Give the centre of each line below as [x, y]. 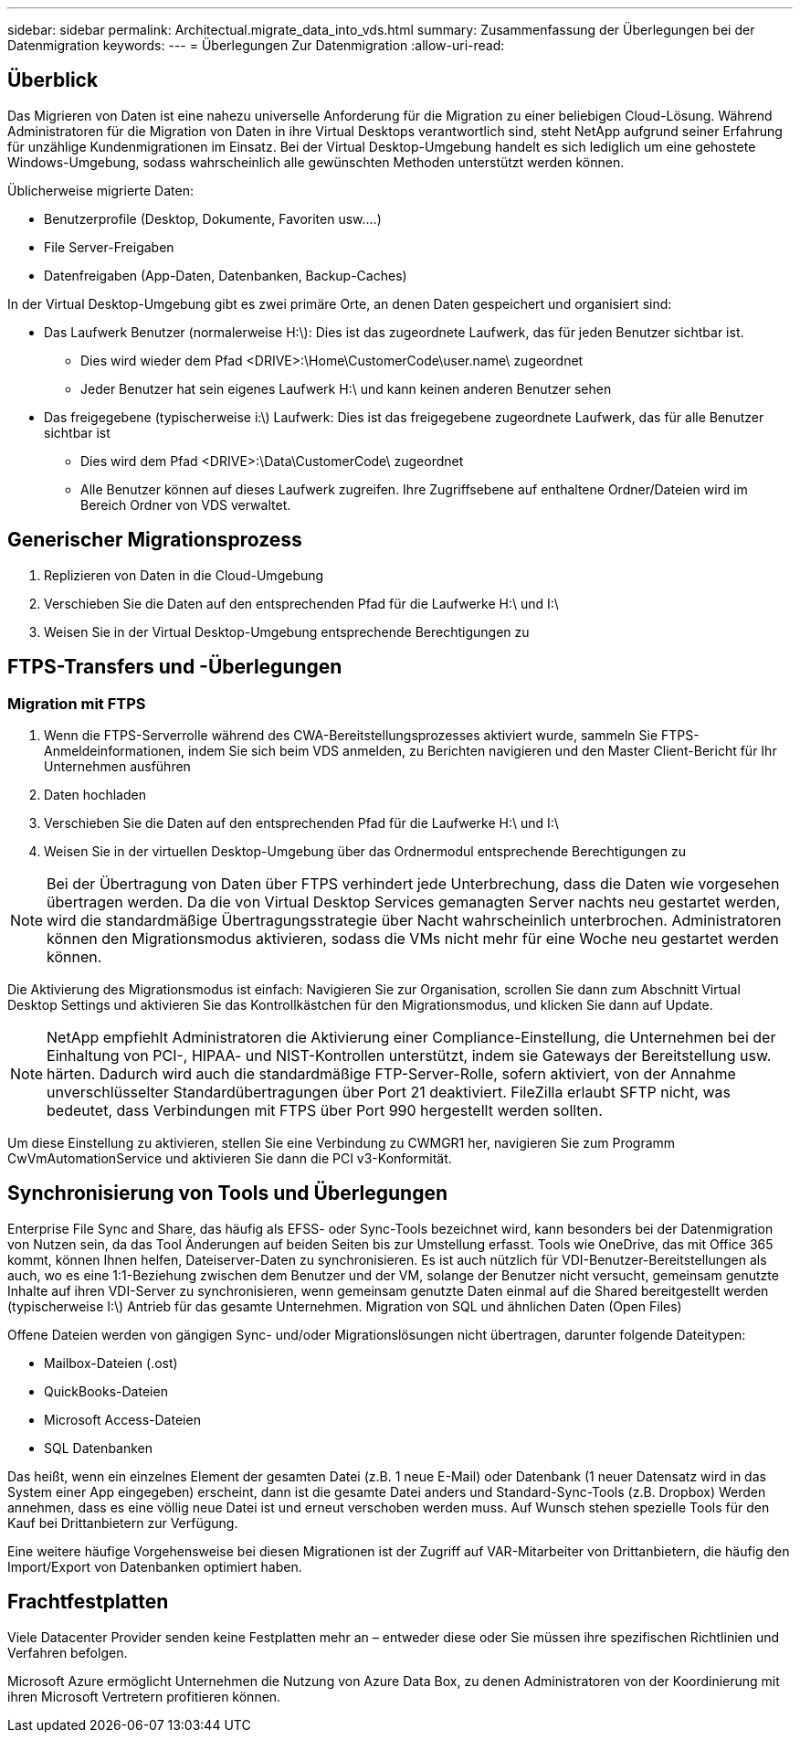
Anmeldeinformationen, [115, 750]
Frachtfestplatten [88, 1602]
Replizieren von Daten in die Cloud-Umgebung [184, 575]
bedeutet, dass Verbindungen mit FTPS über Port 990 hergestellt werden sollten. [325, 1110]
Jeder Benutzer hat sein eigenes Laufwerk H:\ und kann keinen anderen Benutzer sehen [346, 388]
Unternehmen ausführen [117, 766]
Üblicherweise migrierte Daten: [100, 190]
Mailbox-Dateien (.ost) [111, 1363]
